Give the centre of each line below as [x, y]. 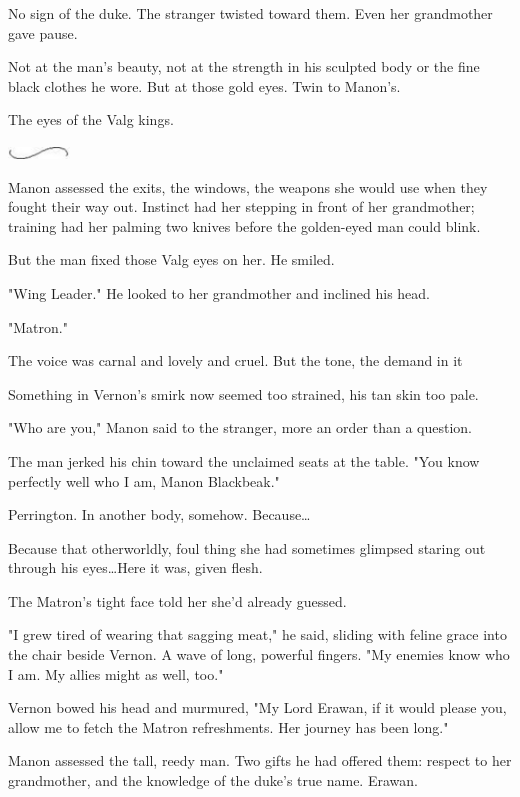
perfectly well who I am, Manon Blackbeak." [144, 480]
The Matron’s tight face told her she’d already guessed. [177, 600]
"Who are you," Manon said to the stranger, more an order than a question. [240, 427]
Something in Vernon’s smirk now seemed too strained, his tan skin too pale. [243, 393]
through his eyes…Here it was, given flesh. [135, 567]
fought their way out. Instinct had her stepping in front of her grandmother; [241, 206]
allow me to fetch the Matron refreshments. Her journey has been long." [228, 726]
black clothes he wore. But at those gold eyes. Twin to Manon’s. [204, 85]
